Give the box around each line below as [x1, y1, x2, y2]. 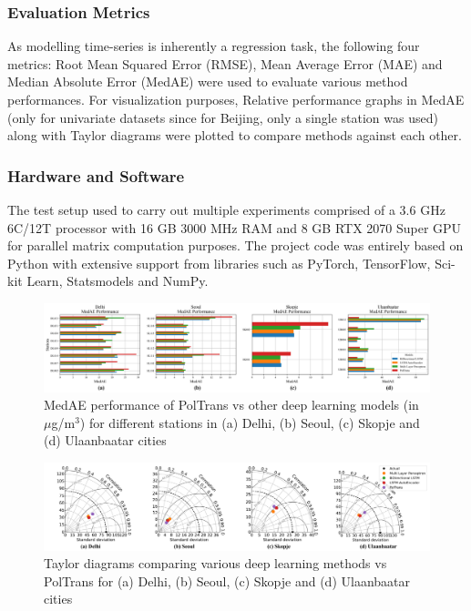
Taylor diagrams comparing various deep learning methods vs [44, 554, 387, 573]
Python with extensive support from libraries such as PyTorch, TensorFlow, [7, 253, 431, 272]
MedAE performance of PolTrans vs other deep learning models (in [44, 395, 419, 414]
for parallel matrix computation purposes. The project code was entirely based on [7, 236, 464, 255]
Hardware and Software [7, 164, 185, 187]
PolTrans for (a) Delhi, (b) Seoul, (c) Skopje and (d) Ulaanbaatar [44, 571, 410, 590]
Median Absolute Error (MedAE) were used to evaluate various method [7, 72, 408, 91]
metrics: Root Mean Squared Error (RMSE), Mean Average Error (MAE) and [7, 54, 443, 73]
